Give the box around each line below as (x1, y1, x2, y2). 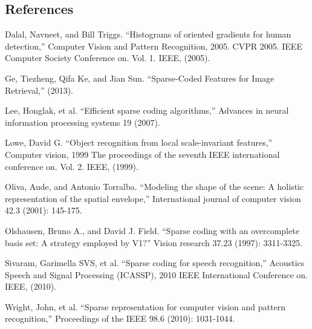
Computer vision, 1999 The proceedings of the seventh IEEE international (5, 148, 280, 160)
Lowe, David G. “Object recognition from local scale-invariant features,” (5, 136, 273, 149)
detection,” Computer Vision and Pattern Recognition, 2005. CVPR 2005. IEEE (5, 39, 302, 52)
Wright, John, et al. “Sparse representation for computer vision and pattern (5, 300, 285, 313)
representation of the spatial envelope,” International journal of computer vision (5, 192, 301, 204)
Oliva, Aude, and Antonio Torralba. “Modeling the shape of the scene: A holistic (5, 180, 304, 193)
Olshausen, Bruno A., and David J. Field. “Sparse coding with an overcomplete (5, 224, 299, 236)
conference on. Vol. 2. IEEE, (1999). (5, 160, 138, 172)
